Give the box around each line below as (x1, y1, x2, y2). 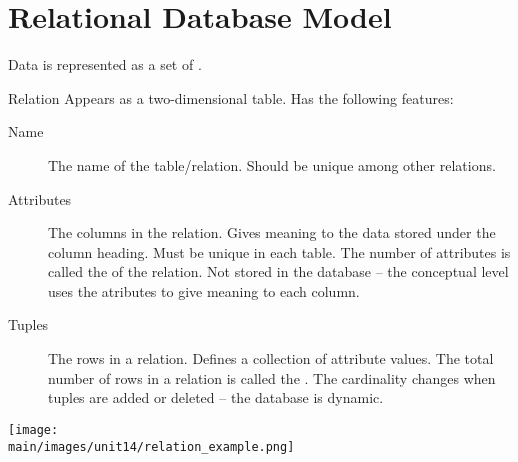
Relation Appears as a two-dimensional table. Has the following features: (8, 87, 454, 108)
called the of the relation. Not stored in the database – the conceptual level (48, 261, 509, 282)
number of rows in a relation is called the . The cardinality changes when (48, 367, 496, 388)
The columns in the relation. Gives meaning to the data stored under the (48, 222, 496, 243)
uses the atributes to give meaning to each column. (48, 280, 360, 301)
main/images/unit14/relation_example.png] (8, 439, 295, 454)
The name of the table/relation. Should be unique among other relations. (48, 154, 496, 175)
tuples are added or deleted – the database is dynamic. (48, 387, 384, 408)
